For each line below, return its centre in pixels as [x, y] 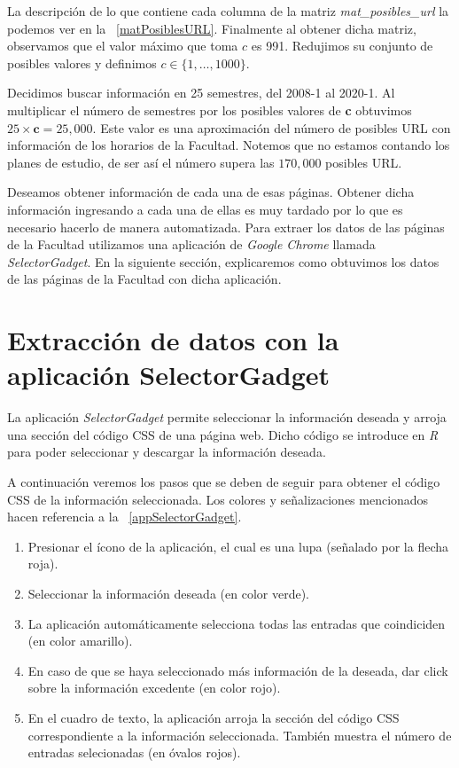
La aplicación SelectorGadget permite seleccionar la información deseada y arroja [227, 417]
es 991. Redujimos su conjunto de [342, 46]
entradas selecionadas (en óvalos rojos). [134, 752]
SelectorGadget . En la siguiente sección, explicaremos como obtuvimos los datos [223, 261]
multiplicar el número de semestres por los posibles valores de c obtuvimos [210, 110]
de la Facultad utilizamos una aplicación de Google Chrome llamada [191, 244]
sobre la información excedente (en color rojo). [154, 688]
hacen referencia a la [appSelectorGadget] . [124, 517]
